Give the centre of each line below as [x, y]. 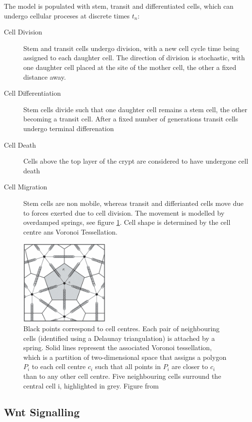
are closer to [190, 366]
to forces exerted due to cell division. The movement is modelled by [124, 212]
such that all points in [128, 366]
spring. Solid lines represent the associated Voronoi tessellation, [118, 347]
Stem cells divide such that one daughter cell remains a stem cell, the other [135, 109]
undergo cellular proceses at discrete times [67, 15]
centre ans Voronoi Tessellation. [70, 231]
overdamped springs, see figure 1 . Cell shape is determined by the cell [127, 222]
